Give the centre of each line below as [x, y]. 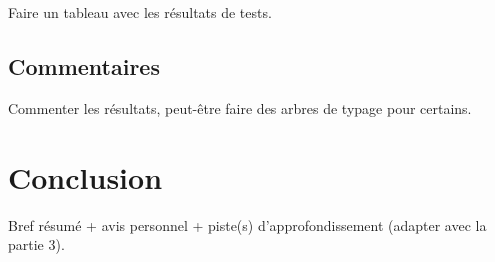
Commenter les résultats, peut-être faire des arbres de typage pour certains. [240, 107]
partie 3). [36, 244]
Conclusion [85, 176]
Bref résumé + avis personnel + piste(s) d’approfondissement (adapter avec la [247, 224]
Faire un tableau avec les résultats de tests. [140, 12]
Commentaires [84, 65]
